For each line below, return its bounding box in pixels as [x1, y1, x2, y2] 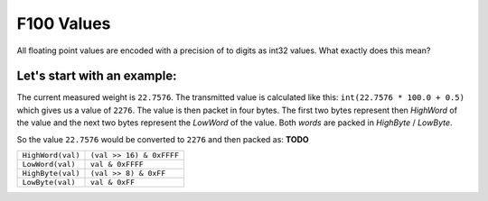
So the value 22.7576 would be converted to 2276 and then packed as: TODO [16, 133, 309, 144]
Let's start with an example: [16, 69, 177, 84]
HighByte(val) [22, 169, 80, 178]
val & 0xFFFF [89, 160, 144, 169]
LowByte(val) [22, 178, 76, 187]
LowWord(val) [22, 160, 76, 169]
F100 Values [16, 14, 111, 33]
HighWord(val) [22, 151, 80, 160]
